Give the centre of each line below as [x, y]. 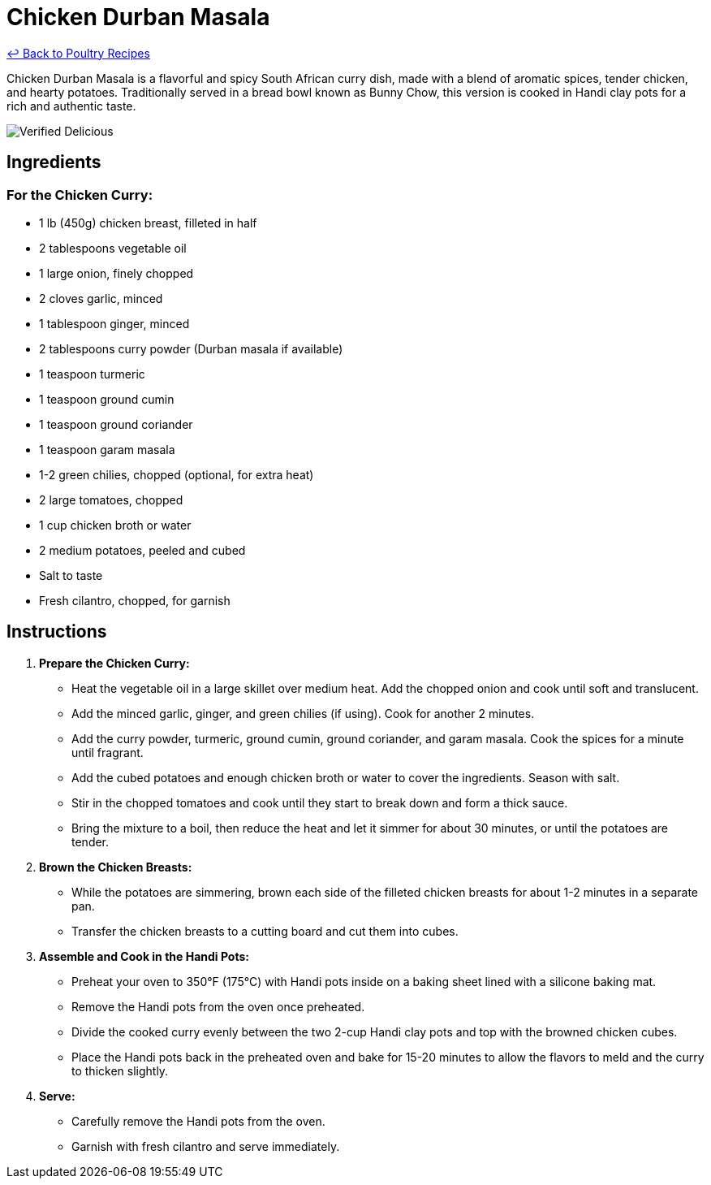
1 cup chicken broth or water [115, 525]
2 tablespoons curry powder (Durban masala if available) [191, 348]
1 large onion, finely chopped [116, 273]
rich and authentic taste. [71, 106]
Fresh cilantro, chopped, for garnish [135, 600]
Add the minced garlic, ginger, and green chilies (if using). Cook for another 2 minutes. [303, 713]
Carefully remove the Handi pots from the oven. [198, 1121]
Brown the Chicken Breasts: [116, 867]
